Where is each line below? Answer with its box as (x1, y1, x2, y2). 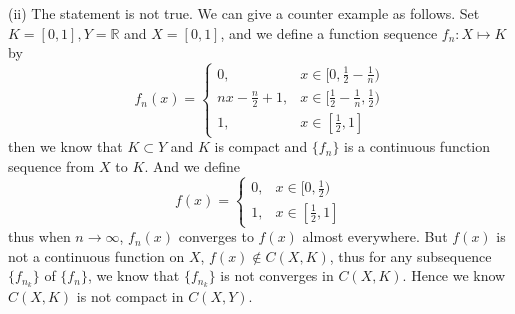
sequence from (8, 155, 95, 176)
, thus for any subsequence (329, 245, 492, 266)
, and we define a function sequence (220, 22, 438, 43)
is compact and (214, 136, 308, 157)
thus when (8, 226, 71, 247)
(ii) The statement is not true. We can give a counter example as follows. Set (8, 3, 480, 23)
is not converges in (220, 265, 334, 286)
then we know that (8, 136, 123, 157)
